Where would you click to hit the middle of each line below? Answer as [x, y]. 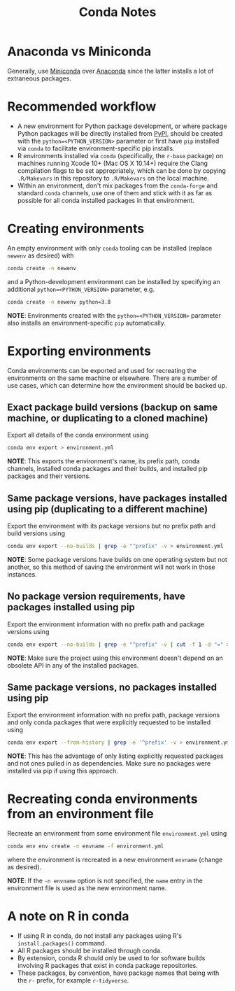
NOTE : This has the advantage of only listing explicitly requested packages [115, 756]
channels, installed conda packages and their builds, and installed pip [107, 469]
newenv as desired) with [41, 255]
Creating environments [76, 229]
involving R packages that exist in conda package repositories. [107, 965]
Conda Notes [117, 12]
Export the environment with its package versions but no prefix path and [111, 526]
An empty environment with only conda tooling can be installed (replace [110, 248]
